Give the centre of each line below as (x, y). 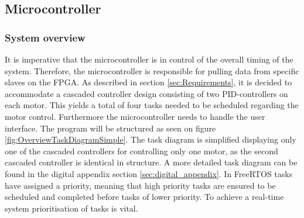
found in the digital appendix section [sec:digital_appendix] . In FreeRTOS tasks (149, 173)
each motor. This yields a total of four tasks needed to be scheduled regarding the (152, 105)
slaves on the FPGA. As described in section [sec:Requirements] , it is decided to (148, 82)
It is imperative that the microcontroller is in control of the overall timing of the (149, 59)
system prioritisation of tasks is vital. (71, 208)
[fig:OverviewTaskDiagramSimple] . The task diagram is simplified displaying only (151, 139)
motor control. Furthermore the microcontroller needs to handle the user (135, 116)
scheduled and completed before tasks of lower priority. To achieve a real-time (144, 197)
